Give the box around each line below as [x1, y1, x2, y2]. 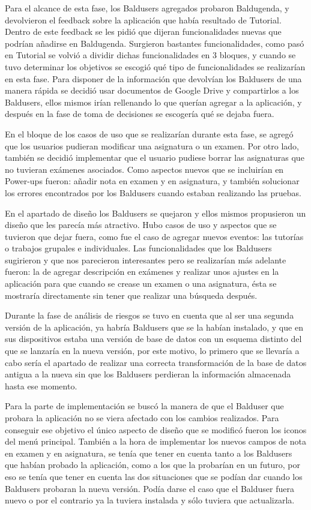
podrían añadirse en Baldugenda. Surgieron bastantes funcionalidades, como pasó [5, 37, 304, 49]
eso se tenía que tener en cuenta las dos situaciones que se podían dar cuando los [5, 470, 303, 482]
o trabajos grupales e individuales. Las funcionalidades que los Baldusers [5, 242, 272, 254]
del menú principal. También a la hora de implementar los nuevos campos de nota [5, 435, 306, 448]
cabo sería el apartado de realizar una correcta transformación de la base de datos [5, 356, 307, 368]
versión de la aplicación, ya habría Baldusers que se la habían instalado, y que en [5, 320, 303, 333]
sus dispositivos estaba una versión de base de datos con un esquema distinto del [5, 332, 302, 345]
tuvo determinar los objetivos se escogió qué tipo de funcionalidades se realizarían [5, 60, 306, 73]
